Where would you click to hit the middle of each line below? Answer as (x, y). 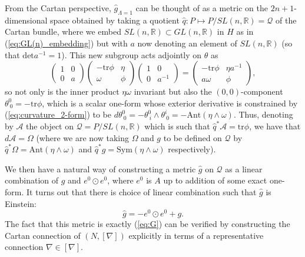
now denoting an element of (187, 43)
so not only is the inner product (62, 91)
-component (262, 91)
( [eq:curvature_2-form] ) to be (58, 114)
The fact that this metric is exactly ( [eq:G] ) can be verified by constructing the (147, 224)
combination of (32, 180)
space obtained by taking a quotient (115, 20)
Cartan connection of (43, 235)
